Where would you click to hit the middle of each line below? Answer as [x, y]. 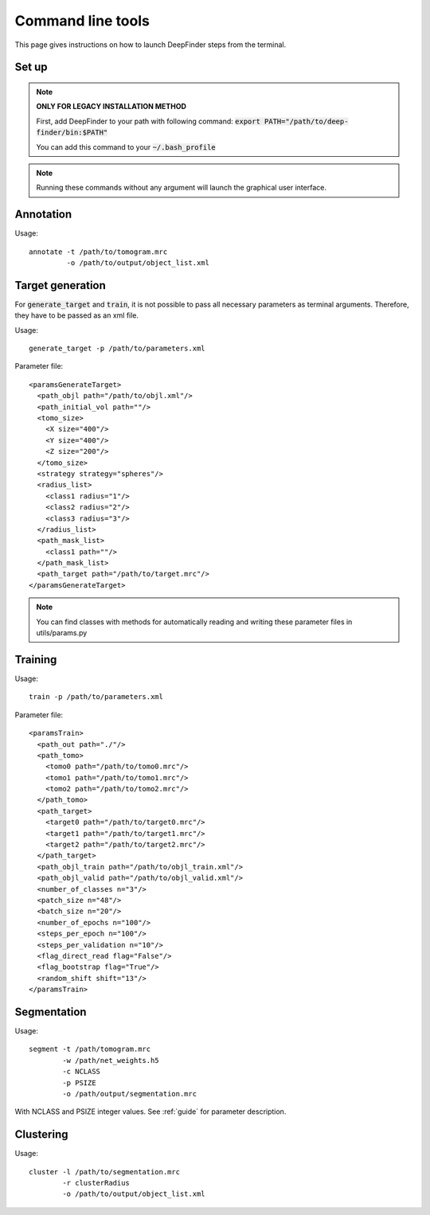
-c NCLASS [82, 1072]
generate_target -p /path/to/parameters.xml [117, 349]
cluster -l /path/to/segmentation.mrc [105, 1172]
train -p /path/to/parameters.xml [96, 697]
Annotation [43, 215]
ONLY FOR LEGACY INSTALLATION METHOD [111, 107]
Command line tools [82, 21]
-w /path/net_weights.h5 [111, 1060]
